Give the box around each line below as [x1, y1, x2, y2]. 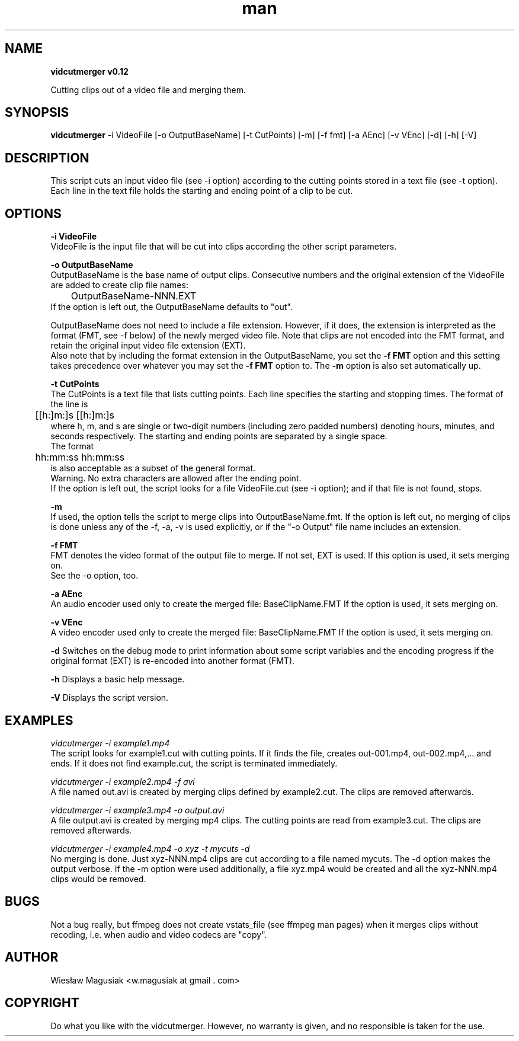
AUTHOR [5, 950, 59, 965]
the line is [50, 399, 88, 410]
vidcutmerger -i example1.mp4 [50, 737, 170, 748]
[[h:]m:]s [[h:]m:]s [35, 409, 115, 421]
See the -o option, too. [50, 570, 139, 581]
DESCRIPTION [5, 150, 89, 165]
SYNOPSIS [5, 105, 69, 120]
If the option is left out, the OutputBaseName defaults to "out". [50, 302, 293, 312]
